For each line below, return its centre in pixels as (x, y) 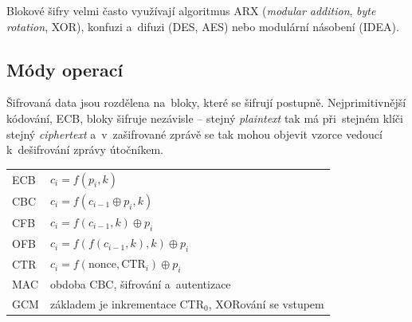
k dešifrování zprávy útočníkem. (85, 149)
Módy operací (65, 69)
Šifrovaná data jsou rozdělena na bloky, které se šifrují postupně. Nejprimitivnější (206, 102)
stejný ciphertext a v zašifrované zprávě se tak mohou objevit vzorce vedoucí (194, 134)
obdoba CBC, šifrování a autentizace (140, 284)
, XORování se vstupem (266, 304)
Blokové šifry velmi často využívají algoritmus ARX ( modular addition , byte (191, 10)
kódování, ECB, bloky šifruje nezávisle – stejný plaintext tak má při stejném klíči (205, 118)
